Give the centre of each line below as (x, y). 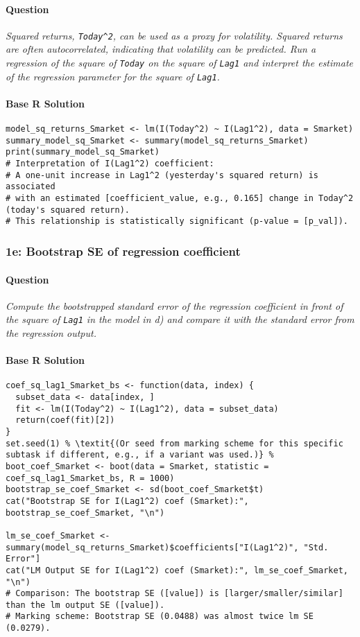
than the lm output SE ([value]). (85, 605)
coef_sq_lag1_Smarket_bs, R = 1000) (90, 478)
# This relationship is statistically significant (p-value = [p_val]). (177, 221)
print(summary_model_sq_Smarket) (83, 152)
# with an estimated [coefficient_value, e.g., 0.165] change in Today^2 (180, 199)
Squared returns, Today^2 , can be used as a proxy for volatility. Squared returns (174, 35)
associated (31, 187)
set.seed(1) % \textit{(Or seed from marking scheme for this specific (174, 443)
